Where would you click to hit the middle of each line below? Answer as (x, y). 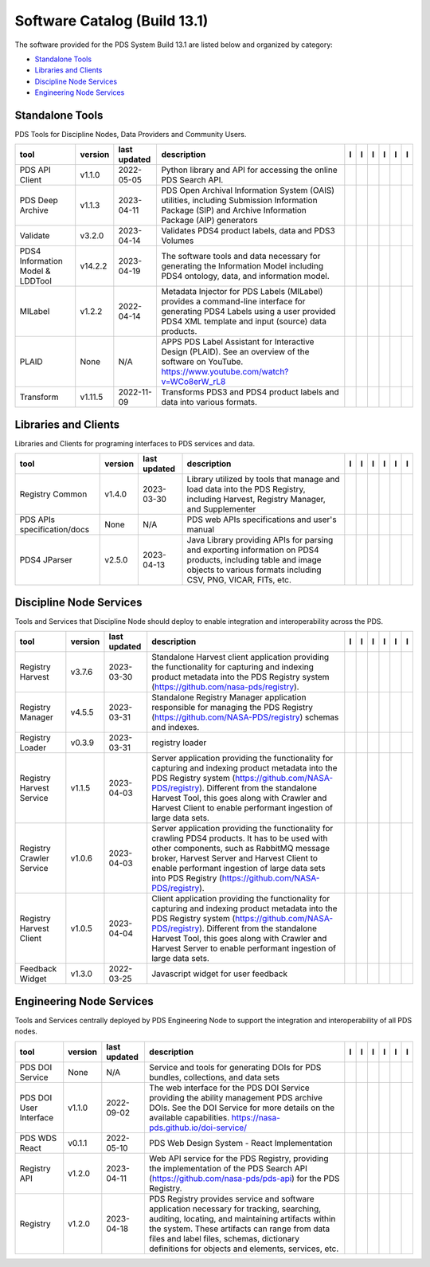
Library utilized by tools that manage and (263, 480)
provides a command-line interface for (233, 301)
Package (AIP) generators (209, 221)
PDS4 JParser (46, 560)
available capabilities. (189, 1117)
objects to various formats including (254, 570)
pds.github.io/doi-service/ (197, 1128)
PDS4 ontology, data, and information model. (245, 277)
